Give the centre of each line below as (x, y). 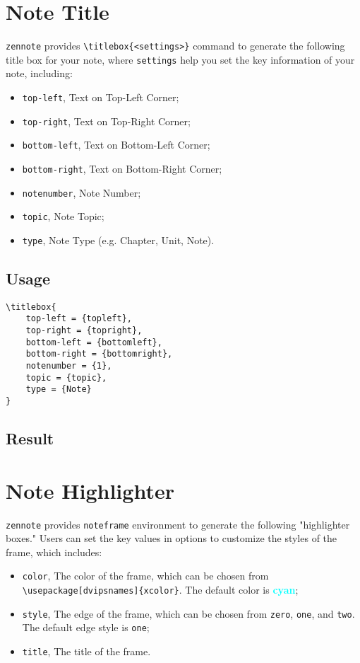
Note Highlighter (90, 490)
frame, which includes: (54, 552)
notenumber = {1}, (69, 366)
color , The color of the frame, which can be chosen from (145, 576)
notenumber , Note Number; (82, 192)
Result (30, 438)
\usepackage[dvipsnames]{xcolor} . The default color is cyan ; (160, 590)
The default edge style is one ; (86, 627)
